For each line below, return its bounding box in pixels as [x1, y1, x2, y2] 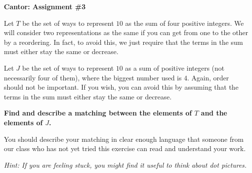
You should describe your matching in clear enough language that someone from [4, 134, 244, 144]
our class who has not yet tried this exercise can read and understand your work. [4, 143, 246, 154]
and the [201, 108, 227, 118]
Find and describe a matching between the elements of [4, 108, 192, 118]
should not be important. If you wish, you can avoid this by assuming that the [4, 82, 239, 92]
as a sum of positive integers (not [125, 62, 225, 73]
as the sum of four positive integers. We [125, 18, 244, 28]
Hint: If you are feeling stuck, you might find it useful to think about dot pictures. [4, 159, 247, 170]
